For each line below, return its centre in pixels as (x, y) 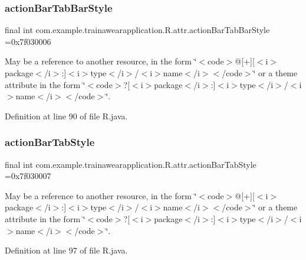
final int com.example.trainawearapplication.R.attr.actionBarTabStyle (131, 164)
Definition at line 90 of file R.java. (66, 116)
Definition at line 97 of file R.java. (66, 250)
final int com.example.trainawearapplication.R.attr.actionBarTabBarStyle (137, 30)
